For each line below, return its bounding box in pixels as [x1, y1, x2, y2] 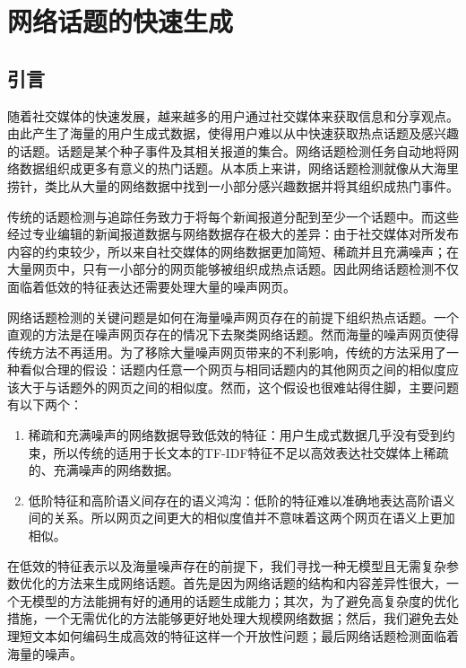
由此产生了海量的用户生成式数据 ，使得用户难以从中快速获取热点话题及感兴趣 [7, 124, 459, 143]
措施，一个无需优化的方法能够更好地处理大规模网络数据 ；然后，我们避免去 [7, 609, 446, 628]
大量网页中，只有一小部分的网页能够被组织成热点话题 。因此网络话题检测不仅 [7, 259, 459, 278]
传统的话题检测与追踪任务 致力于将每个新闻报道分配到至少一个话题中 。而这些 [7, 207, 459, 225]
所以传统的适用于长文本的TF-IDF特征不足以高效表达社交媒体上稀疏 [53, 443, 449, 461]
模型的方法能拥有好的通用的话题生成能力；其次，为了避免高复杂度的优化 [31, 591, 459, 610]
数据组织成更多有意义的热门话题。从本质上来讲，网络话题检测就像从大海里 [19, 159, 459, 178]
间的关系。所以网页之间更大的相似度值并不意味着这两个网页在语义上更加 [28, 508, 455, 527]
